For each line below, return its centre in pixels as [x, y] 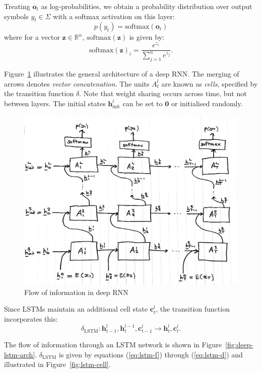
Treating [17, 6]
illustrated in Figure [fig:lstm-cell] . [57, 364]
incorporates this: [31, 319]
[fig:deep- [239, 345]
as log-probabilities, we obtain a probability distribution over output [147, 6]
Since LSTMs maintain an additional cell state [76, 309]
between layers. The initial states [55, 103]
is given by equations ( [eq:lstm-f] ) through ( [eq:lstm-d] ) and [151, 354]
